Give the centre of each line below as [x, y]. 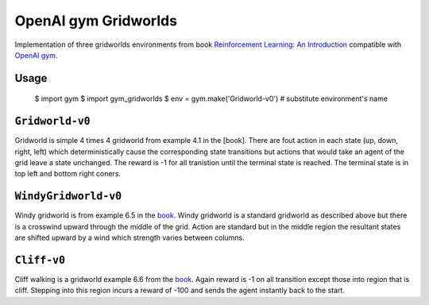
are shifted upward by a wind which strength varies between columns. [130, 237]
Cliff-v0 [40, 260]
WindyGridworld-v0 [68, 196]
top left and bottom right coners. [68, 174]
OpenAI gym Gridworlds [96, 21]
